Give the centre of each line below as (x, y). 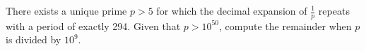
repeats (334, 10)
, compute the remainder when (285, 25)
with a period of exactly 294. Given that (93, 25)
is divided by (34, 39)
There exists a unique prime (66, 10)
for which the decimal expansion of (232, 10)
